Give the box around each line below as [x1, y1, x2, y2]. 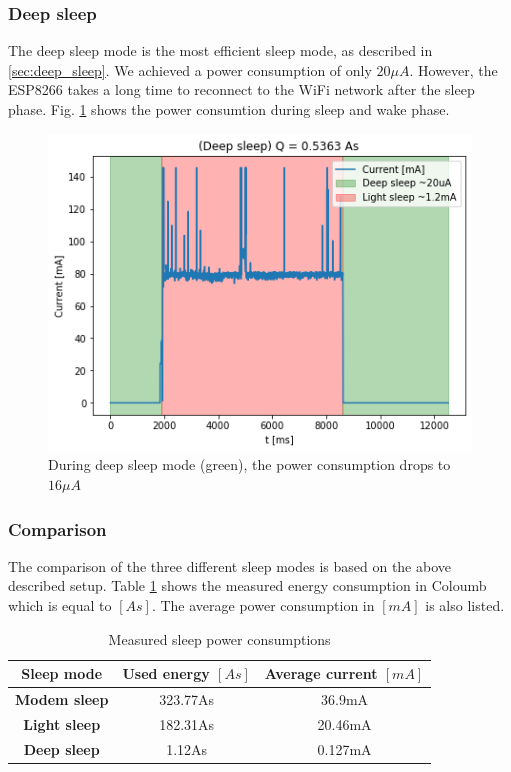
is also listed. [425, 595, 505, 616]
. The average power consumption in [151, 595, 375, 616]
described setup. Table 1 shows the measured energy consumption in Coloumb [8, 575, 487, 596]
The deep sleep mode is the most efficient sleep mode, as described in [8, 40, 433, 61]
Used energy [122, 663, 210, 684]
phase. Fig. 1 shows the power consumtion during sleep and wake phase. [8, 99, 450, 119]
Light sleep [23, 713, 101, 734]
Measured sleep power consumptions [108, 628, 331, 649]
